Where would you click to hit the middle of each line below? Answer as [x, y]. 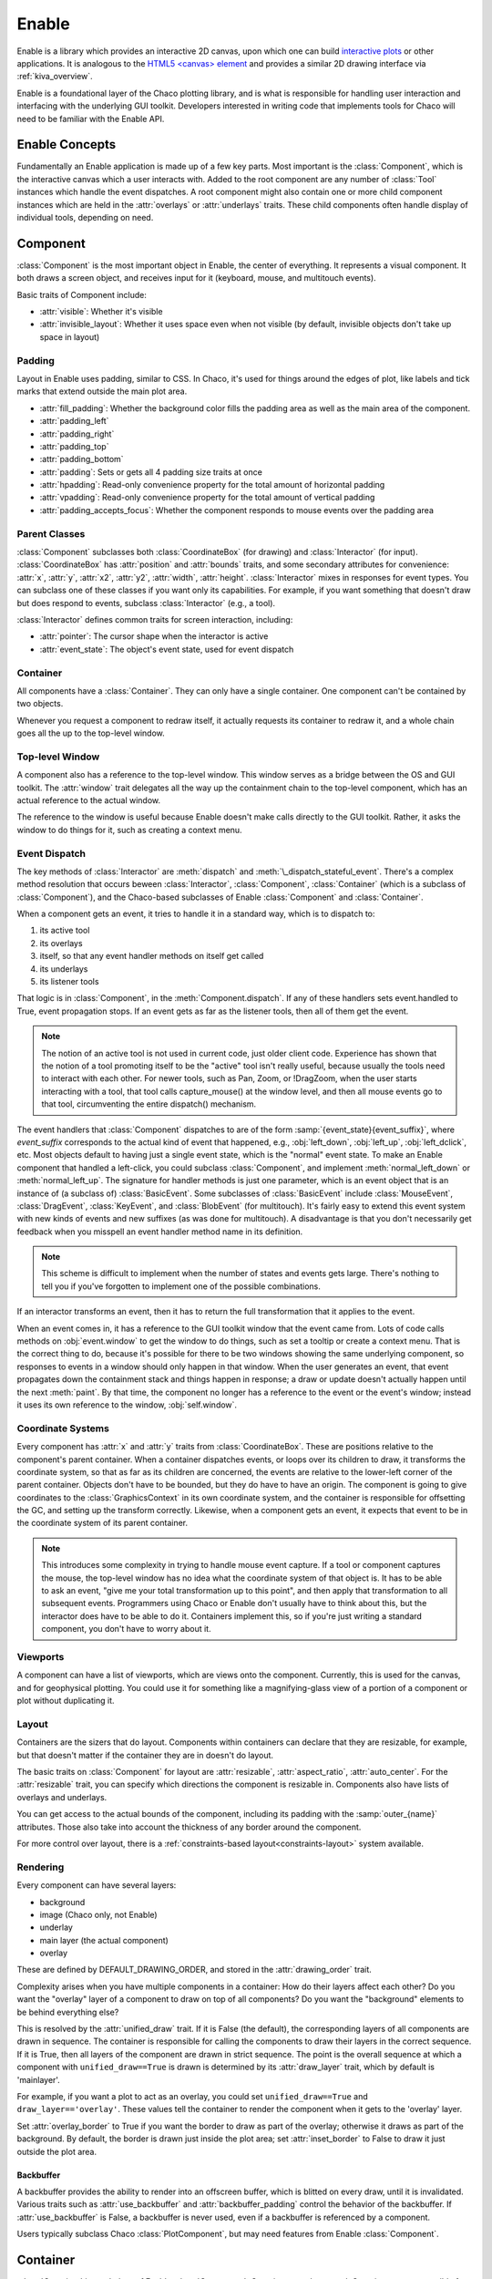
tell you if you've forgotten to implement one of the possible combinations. [181, 1286]
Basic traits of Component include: [82, 294]
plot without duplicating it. [66, 1701]
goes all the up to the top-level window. [91, 733]
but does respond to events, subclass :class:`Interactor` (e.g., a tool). [146, 603]
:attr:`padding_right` [77, 434]
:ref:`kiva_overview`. [55, 77]
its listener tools [69, 982]
